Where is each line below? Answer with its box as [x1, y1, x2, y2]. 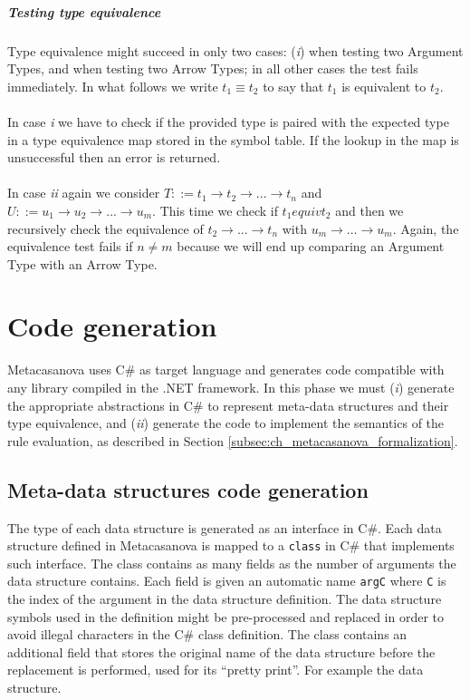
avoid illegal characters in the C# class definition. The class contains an [7, 625, 408, 644]
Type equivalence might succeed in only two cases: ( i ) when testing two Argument [7, 41, 464, 60]
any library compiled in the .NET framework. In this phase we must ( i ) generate [7, 378, 455, 396]
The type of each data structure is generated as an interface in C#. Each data [7, 518, 442, 537]
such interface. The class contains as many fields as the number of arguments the [7, 553, 456, 572]
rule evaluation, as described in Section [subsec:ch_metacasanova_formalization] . [7, 431, 458, 450]
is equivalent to [341, 76, 427, 95]
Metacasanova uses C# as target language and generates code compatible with [7, 360, 445, 379]
